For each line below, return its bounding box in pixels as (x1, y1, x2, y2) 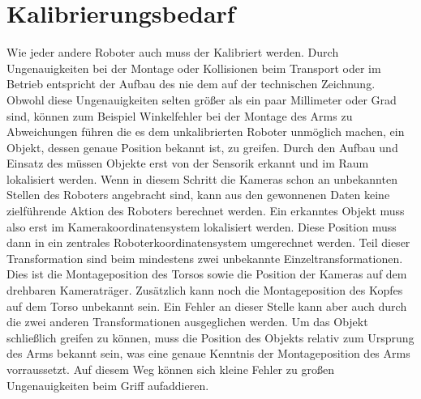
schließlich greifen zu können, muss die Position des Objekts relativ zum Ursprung (6, 329, 415, 346)
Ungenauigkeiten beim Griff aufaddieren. (6, 376, 209, 393)
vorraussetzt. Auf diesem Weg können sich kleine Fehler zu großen (6, 361, 334, 377)
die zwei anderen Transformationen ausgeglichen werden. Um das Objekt (6, 313, 368, 330)
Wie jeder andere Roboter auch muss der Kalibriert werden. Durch (6, 44, 339, 61)
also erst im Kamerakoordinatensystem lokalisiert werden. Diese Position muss (6, 218, 397, 235)
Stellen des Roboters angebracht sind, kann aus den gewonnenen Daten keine (6, 186, 390, 203)
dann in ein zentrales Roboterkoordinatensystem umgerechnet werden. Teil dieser (6, 234, 410, 251)
